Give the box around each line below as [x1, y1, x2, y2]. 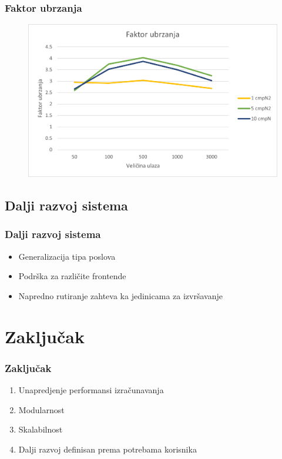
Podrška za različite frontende [18, 270, 126, 282]
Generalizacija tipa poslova [18, 250, 116, 262]
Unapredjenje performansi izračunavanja [18, 384, 164, 396]
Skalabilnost [18, 423, 63, 435]
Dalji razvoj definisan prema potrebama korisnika [18, 443, 197, 455]
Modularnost [18, 403, 65, 416]
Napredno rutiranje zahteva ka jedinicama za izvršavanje [18, 289, 223, 301]
